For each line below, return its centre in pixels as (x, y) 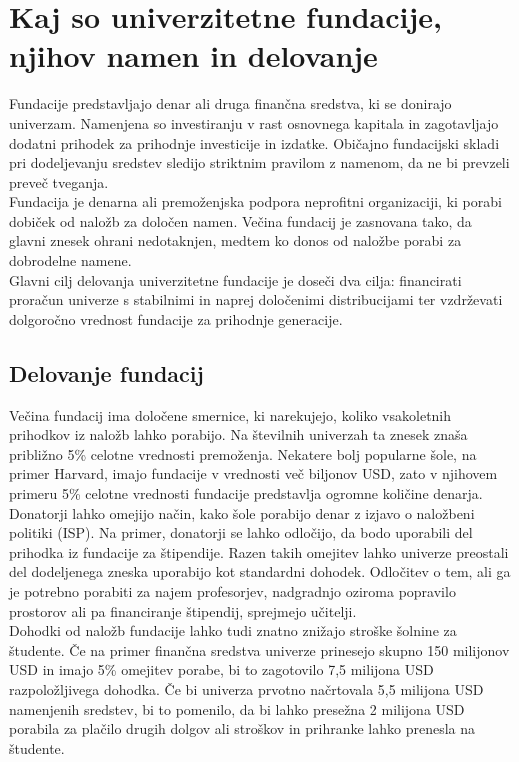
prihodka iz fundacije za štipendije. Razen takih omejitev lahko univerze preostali (259, 551)
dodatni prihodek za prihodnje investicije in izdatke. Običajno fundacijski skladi (254, 142)
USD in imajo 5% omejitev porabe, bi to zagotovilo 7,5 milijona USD (221, 669)
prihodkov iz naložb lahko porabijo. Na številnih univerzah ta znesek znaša (238, 434)
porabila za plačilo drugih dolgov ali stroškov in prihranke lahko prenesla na (242, 728)
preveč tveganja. (59, 181)
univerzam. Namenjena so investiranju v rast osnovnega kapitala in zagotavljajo (254, 122)
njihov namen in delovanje (193, 55)
